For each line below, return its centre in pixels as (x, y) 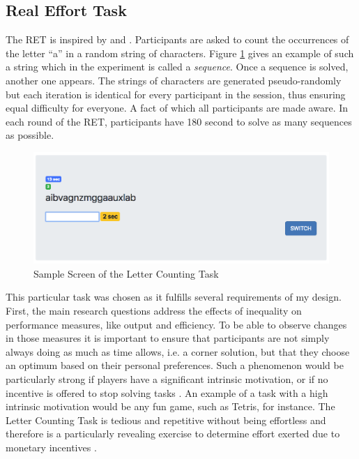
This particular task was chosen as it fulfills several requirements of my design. (174, 297)
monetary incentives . (51, 447)
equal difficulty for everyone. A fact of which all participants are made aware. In (177, 108)
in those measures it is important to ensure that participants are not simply (168, 338)
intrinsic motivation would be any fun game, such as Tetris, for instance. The (170, 406)
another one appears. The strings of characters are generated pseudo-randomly (174, 80)
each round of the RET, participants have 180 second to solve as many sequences (179, 121)
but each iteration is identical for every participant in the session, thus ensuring (176, 94)
